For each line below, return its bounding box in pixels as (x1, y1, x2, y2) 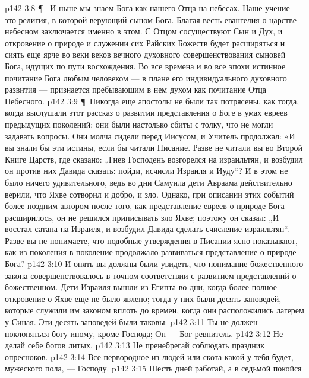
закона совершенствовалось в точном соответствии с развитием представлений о (5, 269, 297, 281)
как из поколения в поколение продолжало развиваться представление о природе (5, 246, 297, 258)
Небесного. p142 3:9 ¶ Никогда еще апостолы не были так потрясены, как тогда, (5, 94, 299, 107)
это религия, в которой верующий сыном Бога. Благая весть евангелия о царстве (5, 13, 297, 26)
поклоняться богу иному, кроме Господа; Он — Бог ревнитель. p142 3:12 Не (5, 327, 283, 339)
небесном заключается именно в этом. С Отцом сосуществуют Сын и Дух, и (5, 25, 283, 37)
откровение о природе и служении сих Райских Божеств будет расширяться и (5, 36, 285, 49)
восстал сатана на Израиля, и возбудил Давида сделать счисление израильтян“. (5, 223, 289, 235)
